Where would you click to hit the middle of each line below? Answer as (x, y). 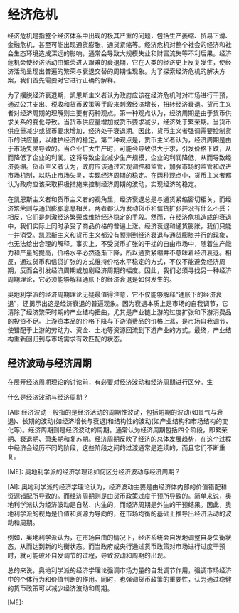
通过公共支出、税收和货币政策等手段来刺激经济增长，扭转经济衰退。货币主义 (119, 104)
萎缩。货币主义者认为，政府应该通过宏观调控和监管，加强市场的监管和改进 (122, 166)
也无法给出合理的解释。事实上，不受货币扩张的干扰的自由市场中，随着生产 (116, 243)
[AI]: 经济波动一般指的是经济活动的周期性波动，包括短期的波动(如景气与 (112, 412)
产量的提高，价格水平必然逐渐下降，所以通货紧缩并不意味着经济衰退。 (122, 252)
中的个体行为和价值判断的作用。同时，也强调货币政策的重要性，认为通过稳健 (119, 579)
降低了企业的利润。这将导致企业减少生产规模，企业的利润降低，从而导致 (119, 157)
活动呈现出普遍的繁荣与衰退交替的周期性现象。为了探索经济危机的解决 (116, 71)
